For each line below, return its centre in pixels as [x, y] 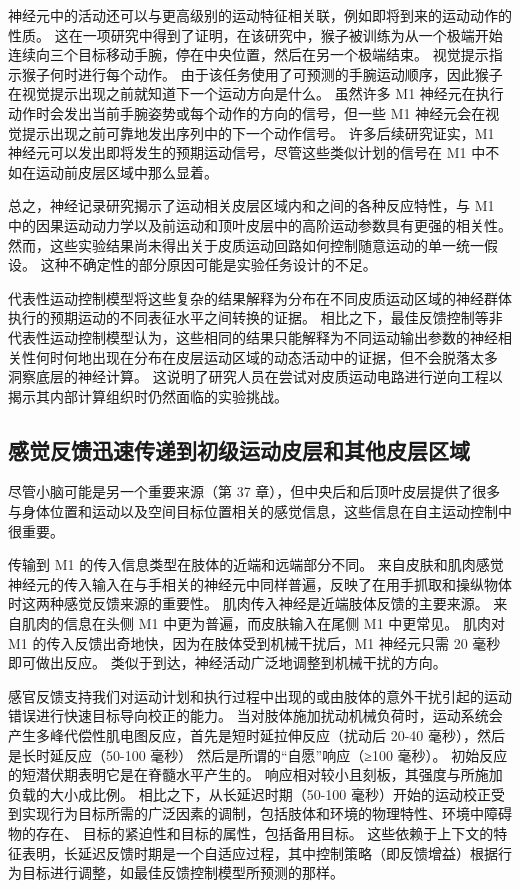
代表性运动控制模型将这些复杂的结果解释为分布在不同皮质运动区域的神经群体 [260, 297]
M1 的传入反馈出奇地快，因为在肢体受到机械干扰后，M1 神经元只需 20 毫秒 [254, 642]
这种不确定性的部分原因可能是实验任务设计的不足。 [208, 264]
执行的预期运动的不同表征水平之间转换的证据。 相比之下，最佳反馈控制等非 [255, 317]
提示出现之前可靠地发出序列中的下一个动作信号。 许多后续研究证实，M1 [258, 132]
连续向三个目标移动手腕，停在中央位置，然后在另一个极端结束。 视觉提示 [248, 54]
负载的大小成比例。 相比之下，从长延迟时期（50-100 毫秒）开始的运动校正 [249, 793]
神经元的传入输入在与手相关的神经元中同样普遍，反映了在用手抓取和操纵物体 [260, 583]
